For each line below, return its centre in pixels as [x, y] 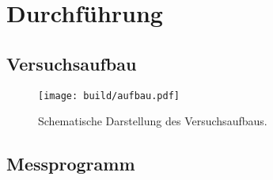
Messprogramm [71, 164]
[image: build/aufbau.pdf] [109, 96]
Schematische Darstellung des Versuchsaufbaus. [153, 121]
